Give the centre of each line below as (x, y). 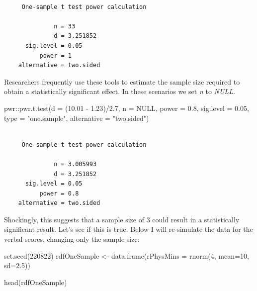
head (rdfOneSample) (36, 282)
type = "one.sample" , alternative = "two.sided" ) (77, 118)
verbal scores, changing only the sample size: (72, 239)
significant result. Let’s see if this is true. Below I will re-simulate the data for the (128, 229)
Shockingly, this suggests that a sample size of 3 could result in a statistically (122, 219)
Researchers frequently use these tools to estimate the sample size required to (122, 81)
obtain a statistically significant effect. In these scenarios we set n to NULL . (120, 91)
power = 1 (56, 55)
